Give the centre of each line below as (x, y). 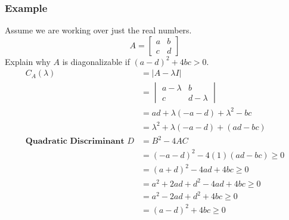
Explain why (28, 61)
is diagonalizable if (96, 61)
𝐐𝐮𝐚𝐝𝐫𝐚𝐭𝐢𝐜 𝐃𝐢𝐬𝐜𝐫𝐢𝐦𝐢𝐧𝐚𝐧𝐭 (75, 142)
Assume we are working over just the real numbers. (98, 30)
